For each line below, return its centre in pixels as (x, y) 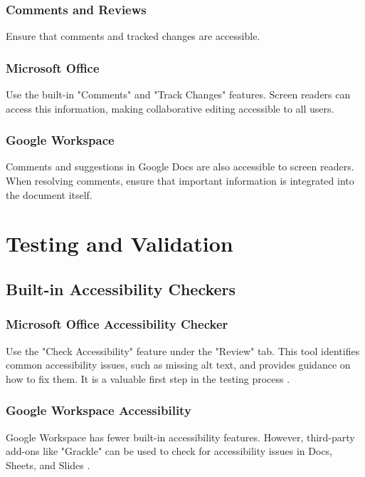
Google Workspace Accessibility (99, 410)
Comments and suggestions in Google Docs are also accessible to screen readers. (180, 166)
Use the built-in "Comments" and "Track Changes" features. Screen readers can (178, 94)
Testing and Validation (120, 243)
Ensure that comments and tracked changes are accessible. (133, 36)
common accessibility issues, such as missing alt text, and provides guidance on (178, 365)
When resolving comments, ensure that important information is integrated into (180, 181)
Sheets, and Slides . (48, 465)
